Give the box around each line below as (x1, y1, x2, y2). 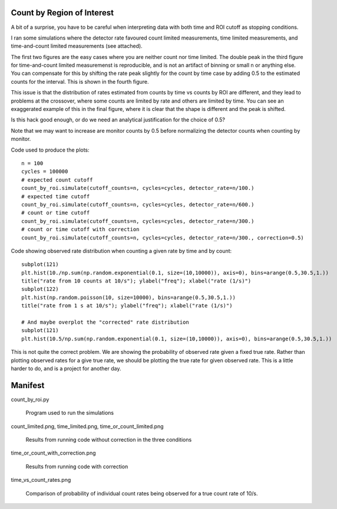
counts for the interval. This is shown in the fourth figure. (11, 78, 150, 85)
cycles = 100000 (21, 168, 68, 175)
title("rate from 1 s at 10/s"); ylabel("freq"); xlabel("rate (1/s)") (21, 303, 233, 309)
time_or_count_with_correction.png (11, 449, 97, 457)
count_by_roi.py (11, 396, 49, 403)
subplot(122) (21, 286, 59, 293)
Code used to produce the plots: (11, 146, 90, 153)
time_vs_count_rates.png (11, 477, 71, 484)
